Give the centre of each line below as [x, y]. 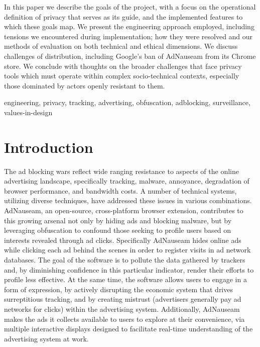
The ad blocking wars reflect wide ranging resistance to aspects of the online [121, 171]
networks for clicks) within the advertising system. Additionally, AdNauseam [122, 309]
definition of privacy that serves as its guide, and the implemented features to [123, 16]
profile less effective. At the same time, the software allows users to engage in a [125, 279]
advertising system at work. [46, 338]
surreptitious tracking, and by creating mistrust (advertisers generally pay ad [123, 299]
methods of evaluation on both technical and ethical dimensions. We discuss [121, 46]
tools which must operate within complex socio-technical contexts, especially [122, 76]
